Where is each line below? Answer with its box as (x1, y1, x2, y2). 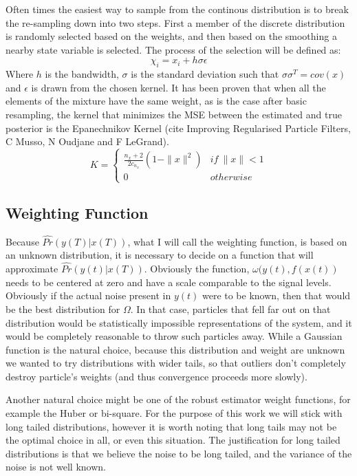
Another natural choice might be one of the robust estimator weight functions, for (6, 392, 351, 407)
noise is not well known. (6, 459, 106, 474)
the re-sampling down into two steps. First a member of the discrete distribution (6, 15, 345, 30)
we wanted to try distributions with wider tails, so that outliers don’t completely (6, 356, 346, 370)
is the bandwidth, (45, 67, 119, 81)
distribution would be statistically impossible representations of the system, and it (6, 315, 352, 329)
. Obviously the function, (144, 261, 250, 276)
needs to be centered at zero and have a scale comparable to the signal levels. (6, 274, 332, 289)
